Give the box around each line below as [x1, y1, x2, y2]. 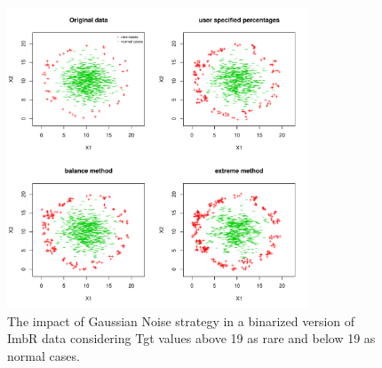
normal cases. [7, 346, 80, 364]
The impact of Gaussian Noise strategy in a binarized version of [7, 311, 355, 330]
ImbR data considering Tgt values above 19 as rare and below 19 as [7, 329, 376, 348]
